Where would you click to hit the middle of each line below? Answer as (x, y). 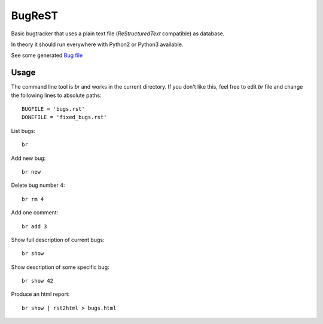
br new (31, 172)
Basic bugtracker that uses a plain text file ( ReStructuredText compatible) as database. (118, 34)
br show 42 (38, 281)
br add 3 (34, 226)
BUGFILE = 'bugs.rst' (53, 109)
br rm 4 (33, 199)
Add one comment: (35, 213)
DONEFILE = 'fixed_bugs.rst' (64, 117)
